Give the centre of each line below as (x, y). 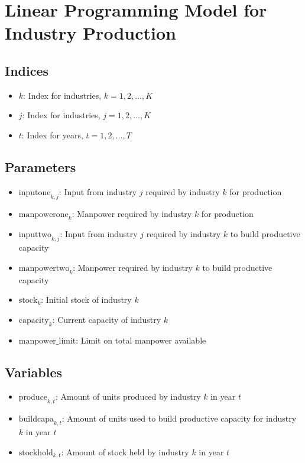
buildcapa (36, 420)
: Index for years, (52, 135)
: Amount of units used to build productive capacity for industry (179, 418)
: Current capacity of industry (107, 319)
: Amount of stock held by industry (125, 451)
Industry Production (90, 33)
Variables (34, 372)
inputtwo (35, 235)
